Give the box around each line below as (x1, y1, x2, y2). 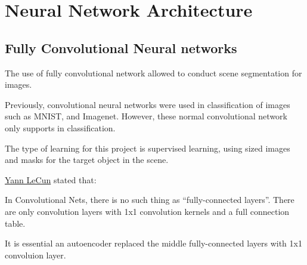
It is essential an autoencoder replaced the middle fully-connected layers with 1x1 (5, 237, 302, 249)
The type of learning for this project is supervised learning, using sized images (5, 141, 290, 154)
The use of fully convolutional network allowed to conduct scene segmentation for (5, 66, 302, 79)
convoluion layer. (5, 248, 66, 261)
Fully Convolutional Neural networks (5, 38, 237, 57)
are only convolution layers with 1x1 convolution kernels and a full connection (5, 205, 290, 217)
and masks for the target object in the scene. (5, 153, 169, 166)
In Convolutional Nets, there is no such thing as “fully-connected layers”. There (5, 193, 294, 206)
